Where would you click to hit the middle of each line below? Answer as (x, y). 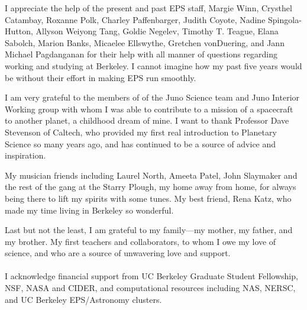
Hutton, (19, 31)
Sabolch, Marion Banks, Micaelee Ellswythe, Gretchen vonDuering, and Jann (145, 42)
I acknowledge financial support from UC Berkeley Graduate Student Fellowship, (151, 276)
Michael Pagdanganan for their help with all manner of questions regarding (141, 54)
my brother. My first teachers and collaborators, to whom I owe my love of (140, 241)
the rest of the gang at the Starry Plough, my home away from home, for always (151, 187)
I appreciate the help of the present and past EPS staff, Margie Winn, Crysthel (148, 8)
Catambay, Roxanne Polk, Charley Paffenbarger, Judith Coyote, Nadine (135, 19)
